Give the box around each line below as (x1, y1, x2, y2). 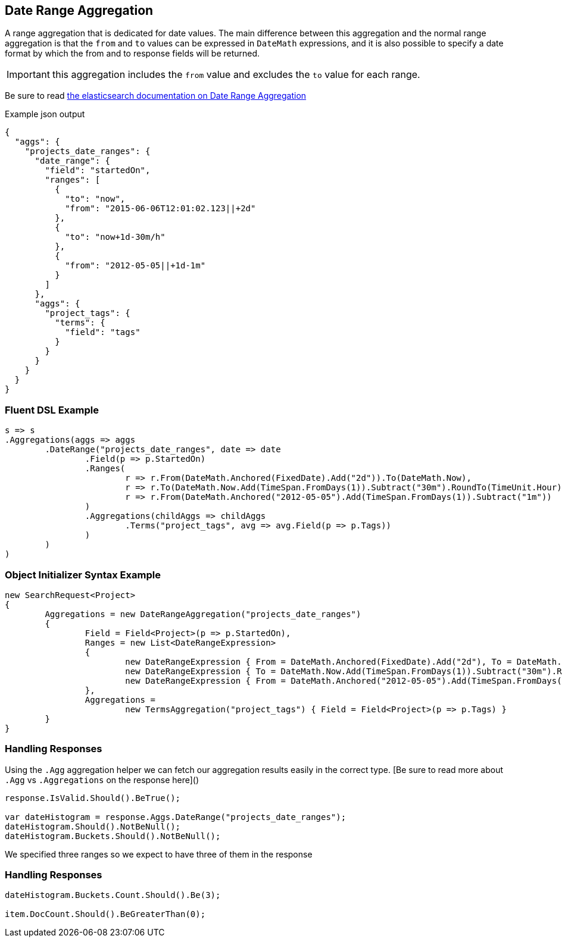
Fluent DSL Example (5, 403, 99, 416)
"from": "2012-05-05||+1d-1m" (65, 261, 206, 271)
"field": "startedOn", (45, 165, 151, 176)
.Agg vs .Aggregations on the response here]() (5, 774, 199, 785)
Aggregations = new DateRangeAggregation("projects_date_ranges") (45, 609, 361, 619)
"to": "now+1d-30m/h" (65, 232, 166, 242)
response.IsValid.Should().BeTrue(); (5, 793, 181, 803)
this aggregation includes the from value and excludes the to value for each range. (52, 68, 420, 81)
